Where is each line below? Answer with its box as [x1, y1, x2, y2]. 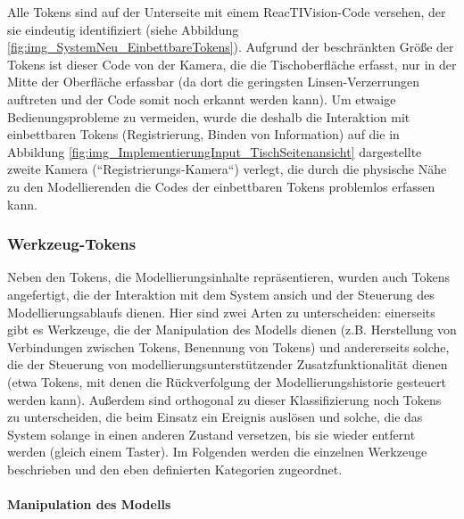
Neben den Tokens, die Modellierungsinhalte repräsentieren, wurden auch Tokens [7, 268, 450, 286]
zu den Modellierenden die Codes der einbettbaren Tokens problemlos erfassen [7, 177, 435, 195]
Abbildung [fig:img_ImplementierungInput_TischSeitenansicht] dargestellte [7, 142, 422, 161]
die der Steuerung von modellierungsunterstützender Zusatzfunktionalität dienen [7, 355, 448, 374]
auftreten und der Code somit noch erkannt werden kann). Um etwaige [7, 89, 396, 108]
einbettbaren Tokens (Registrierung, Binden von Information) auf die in [7, 125, 400, 144]
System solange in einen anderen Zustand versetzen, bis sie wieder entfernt [7, 424, 416, 443]
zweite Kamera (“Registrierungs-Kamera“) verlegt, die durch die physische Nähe [7, 160, 447, 178]
